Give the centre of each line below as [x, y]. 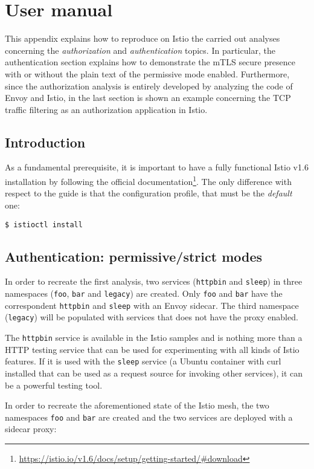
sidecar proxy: [31, 429]
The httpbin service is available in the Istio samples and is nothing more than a [154, 337]
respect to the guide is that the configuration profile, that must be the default [149, 193]
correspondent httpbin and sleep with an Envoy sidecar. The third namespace [152, 305]
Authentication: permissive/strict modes [134, 256]
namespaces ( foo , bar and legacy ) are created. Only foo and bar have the [144, 293]
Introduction [45, 142]
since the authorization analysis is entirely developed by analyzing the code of [149, 86]
